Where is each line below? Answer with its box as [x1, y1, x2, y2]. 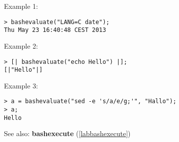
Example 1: [4, 1, 38, 11]
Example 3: [4, 80, 38, 90]
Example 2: [4, 40, 38, 51]
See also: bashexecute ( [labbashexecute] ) [4, 128, 131, 139]
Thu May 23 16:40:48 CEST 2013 [4, 27, 106, 34]
